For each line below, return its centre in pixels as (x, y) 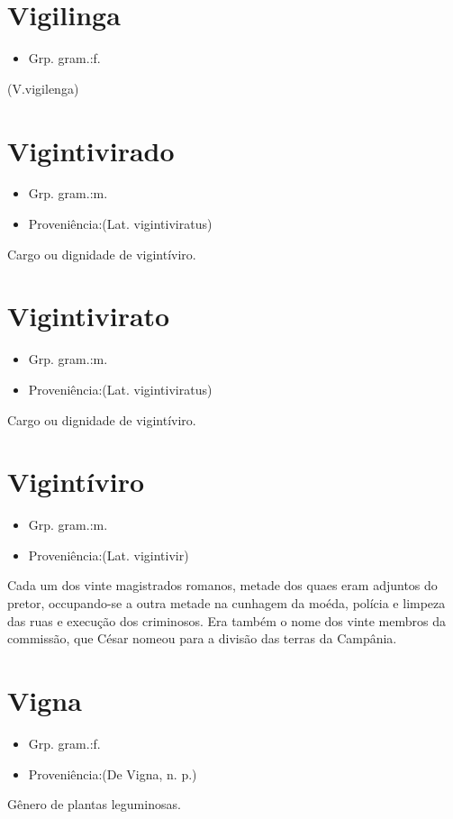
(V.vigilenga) (43, 88)
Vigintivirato (89, 316)
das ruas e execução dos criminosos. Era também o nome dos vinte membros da (226, 620)
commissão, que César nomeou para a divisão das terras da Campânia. (202, 638)
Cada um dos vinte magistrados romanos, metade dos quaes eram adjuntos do (222, 585)
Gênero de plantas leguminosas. (94, 804)
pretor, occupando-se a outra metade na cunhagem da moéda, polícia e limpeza (226, 603)
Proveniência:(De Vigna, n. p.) (113, 773)
